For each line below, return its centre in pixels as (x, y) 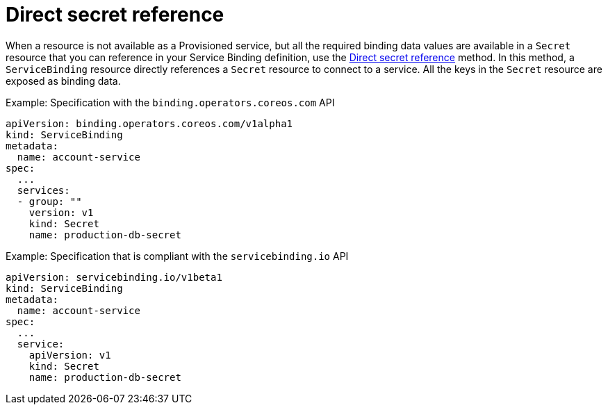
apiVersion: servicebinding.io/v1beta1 (114, 277)
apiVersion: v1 (70, 355)
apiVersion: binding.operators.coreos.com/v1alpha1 (149, 123)
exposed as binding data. (63, 81)
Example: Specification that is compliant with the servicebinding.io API (177, 256)
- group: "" (49, 201)
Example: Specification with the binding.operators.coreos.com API (170, 102)
